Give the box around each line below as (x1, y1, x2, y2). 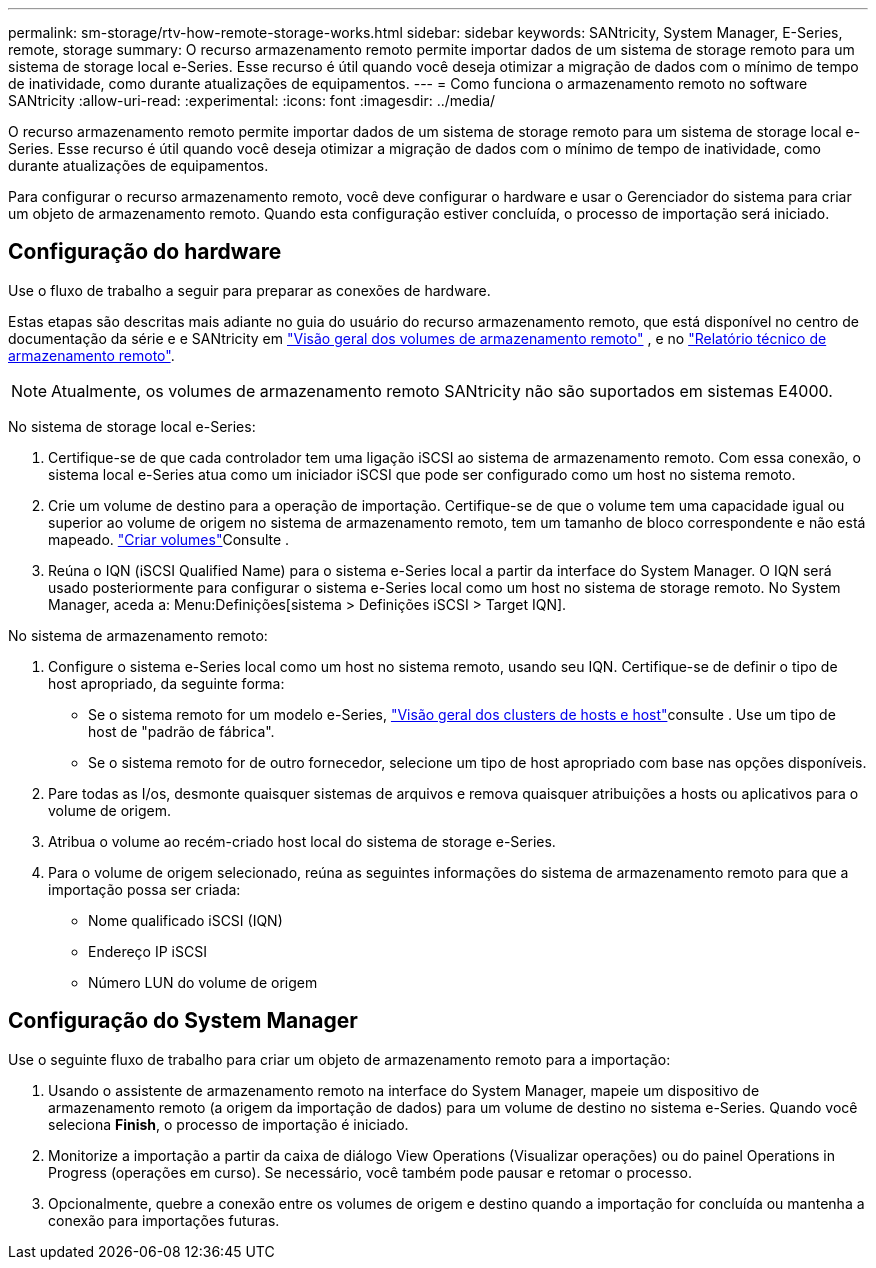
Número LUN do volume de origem (88, 973, 318, 991)
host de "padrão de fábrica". (88, 722, 275, 740)
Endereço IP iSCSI (88, 942, 207, 960)
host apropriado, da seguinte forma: (48, 674, 285, 692)
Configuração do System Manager (8, 1008, 358, 1034)
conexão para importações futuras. (48, 1211, 280, 1229)
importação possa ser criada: (48, 880, 241, 898)
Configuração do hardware (8, 239, 282, 265)
